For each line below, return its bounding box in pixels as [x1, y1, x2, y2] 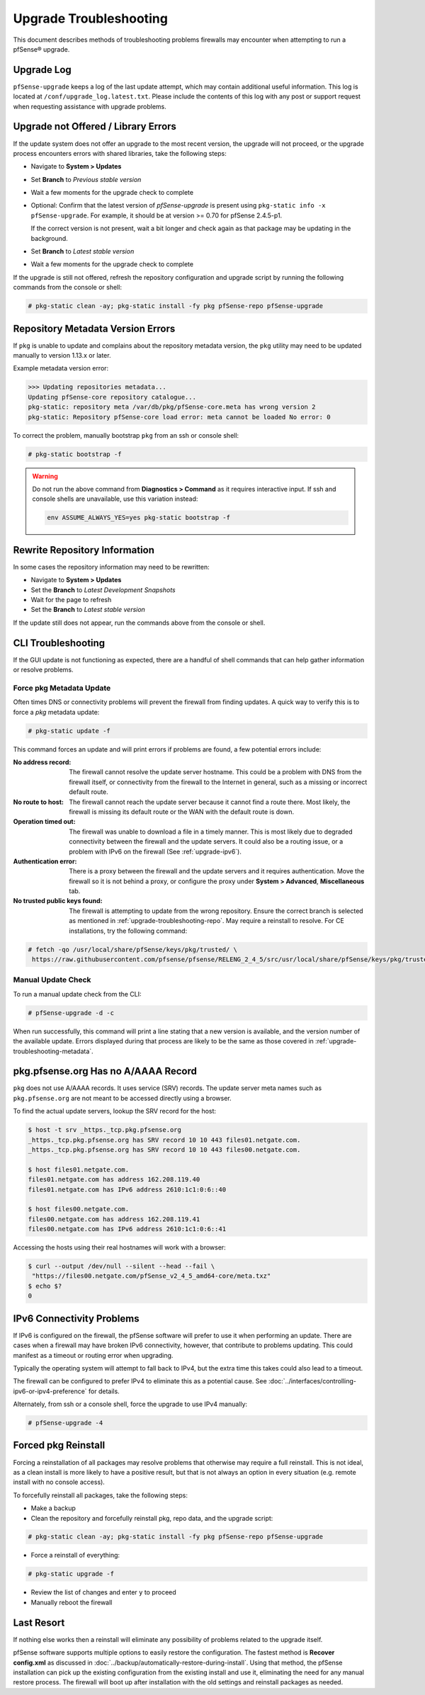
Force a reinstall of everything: [30, 1551, 120, 1560]
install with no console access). [13, 1478, 106, 1487]
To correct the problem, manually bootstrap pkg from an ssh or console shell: [13, 431, 239, 439]
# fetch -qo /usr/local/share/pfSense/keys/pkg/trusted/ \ [28, 946, 237, 953]
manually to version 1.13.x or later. [13, 351, 111, 360]
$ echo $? [28, 1282, 62, 1290]
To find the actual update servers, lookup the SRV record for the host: [13, 1107, 216, 1116]
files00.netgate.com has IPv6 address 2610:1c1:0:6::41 [28, 1225, 227, 1233]
